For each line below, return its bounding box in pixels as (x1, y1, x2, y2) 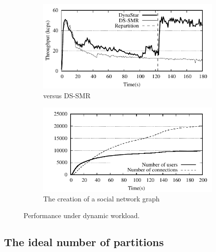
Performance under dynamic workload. (24, 210, 140, 220)
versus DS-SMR (43, 90, 91, 100)
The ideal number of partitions (4, 234, 164, 249)
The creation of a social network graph (43, 194, 160, 204)
